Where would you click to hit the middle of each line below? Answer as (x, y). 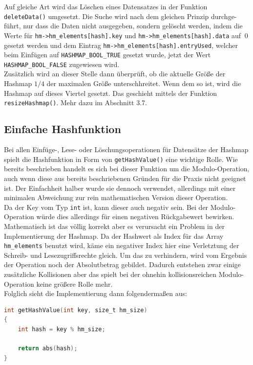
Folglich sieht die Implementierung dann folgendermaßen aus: (95, 293)
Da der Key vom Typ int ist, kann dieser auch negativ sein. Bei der (106, 207)
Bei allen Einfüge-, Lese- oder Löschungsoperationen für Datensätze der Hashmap (126, 149)
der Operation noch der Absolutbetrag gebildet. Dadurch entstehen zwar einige (122, 264)
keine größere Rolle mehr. (74, 284)
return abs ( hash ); (48, 349)
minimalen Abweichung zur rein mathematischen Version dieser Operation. (116, 197)
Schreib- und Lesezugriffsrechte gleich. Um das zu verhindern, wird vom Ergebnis (126, 255)
